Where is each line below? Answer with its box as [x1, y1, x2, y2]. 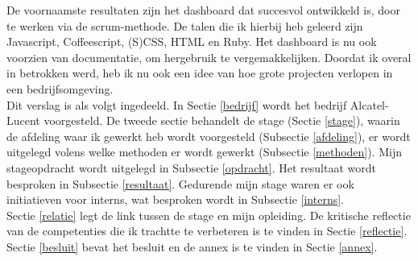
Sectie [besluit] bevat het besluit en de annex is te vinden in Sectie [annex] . [6, 238, 378, 255]
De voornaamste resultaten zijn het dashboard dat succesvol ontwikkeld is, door [6, 2, 400, 18]
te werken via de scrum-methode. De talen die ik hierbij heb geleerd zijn [6, 17, 363, 34]
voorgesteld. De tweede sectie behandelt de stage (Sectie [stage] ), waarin [43, 112, 400, 129]
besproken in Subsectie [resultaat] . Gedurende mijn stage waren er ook [6, 175, 354, 192]
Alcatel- [350, 96, 389, 113]
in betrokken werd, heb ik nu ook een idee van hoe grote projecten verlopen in [6, 64, 393, 81]
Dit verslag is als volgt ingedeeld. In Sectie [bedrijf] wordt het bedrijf [6, 96, 347, 113]
